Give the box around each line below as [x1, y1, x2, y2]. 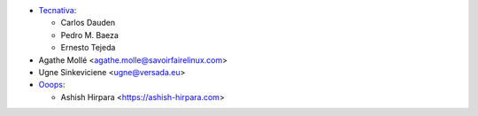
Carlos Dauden [60, 18, 115, 28]
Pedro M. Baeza [60, 29, 119, 40]
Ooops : [38, 80, 66, 90]
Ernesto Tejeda [60, 43, 116, 53]
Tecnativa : [38, 5, 77, 15]
